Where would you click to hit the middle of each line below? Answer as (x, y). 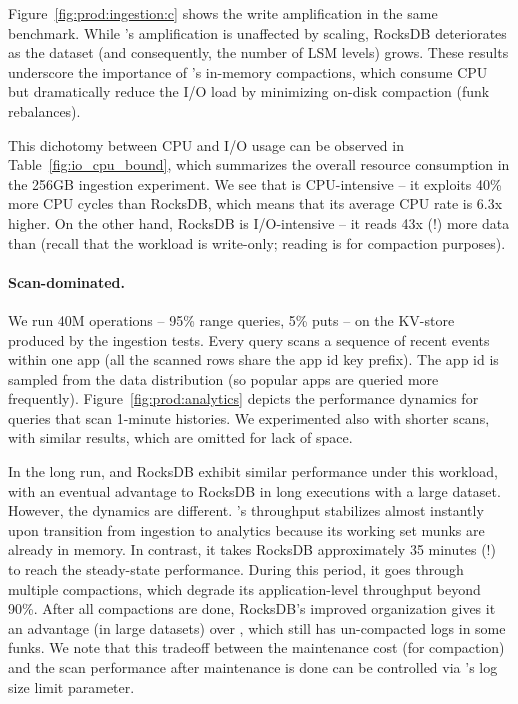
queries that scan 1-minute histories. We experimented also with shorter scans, (249, 417)
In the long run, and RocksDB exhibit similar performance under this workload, (253, 471)
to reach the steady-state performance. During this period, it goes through (236, 569)
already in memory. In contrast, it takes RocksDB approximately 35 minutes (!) (252, 549)
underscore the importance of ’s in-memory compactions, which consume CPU (248, 71)
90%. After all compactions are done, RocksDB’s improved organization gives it (252, 608)
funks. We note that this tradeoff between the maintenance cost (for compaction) (256, 647)
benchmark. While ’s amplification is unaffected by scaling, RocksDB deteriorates (257, 32)
